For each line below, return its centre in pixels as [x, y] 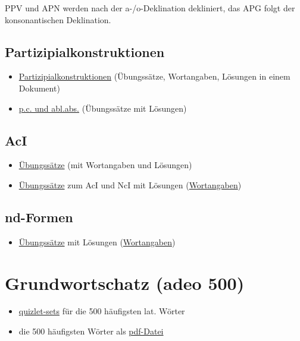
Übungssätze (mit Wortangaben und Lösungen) [105, 165]
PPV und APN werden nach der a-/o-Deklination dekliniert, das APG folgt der [150, 8]
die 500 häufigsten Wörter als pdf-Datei [91, 331]
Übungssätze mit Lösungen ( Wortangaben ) [97, 241]
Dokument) [39, 88]
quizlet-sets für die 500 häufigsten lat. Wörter [102, 311]
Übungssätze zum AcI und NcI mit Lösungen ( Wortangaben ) [130, 184]
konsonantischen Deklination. [58, 19]
